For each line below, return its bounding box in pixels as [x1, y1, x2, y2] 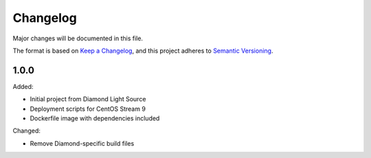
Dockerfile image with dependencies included [30, 114, 160, 122]
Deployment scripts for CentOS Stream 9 [30, 105, 146, 113]
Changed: [12, 127, 41, 135]
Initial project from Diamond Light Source [30, 95, 146, 103]
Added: [12, 82, 34, 90]
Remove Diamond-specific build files [30, 139, 135, 147]
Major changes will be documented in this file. [12, 34, 144, 42]
